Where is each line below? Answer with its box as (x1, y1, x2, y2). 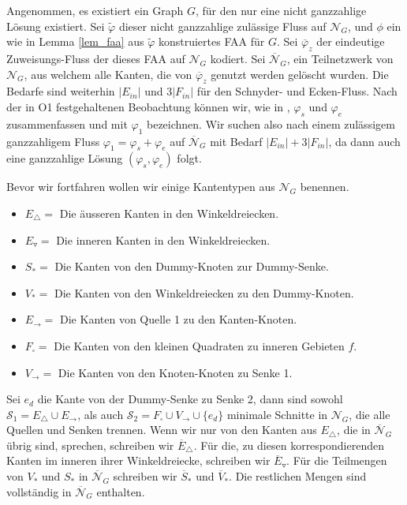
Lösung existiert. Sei (6, 17, 105, 34)
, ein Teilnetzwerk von (286, 50, 394, 66)
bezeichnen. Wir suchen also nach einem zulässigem (147, 115, 395, 132)
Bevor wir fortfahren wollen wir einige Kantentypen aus (6, 178, 275, 195)
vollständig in (6, 483, 72, 499)
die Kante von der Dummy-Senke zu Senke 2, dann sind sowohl (37, 391, 343, 407)
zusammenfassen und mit (6, 115, 128, 132)
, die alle (349, 406, 390, 422)
